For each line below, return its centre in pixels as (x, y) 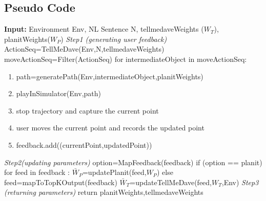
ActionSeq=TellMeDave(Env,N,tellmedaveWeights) (84, 49)
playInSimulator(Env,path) (58, 93)
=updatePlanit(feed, (114, 172)
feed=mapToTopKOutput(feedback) (61, 182)
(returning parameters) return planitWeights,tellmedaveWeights (104, 192)
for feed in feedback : (37, 172)
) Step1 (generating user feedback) (114, 39)
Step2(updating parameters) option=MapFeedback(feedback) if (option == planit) (133, 162)
